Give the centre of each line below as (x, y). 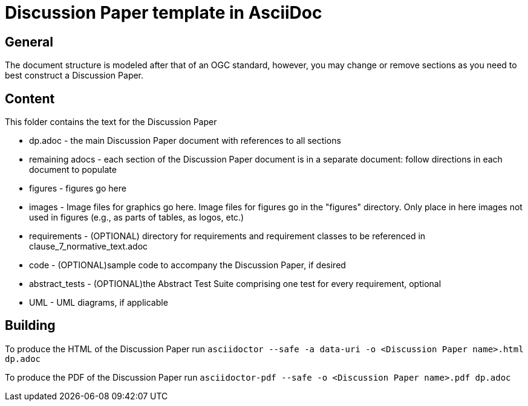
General (29, 42)
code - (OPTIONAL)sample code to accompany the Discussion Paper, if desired (187, 265)
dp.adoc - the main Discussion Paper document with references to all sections (185, 141)
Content (30, 98)
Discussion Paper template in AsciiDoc (164, 13)
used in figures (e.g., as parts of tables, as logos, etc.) (137, 217)
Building (30, 326)
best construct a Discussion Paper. (74, 76)
